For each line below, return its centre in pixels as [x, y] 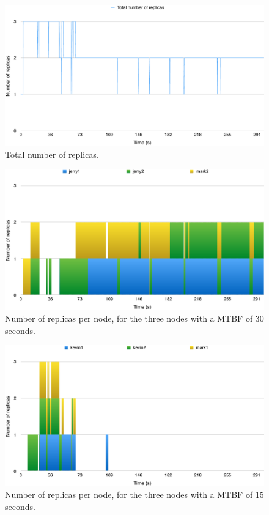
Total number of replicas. [52, 154]
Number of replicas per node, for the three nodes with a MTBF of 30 [134, 318]
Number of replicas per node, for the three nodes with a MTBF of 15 [134, 495]
